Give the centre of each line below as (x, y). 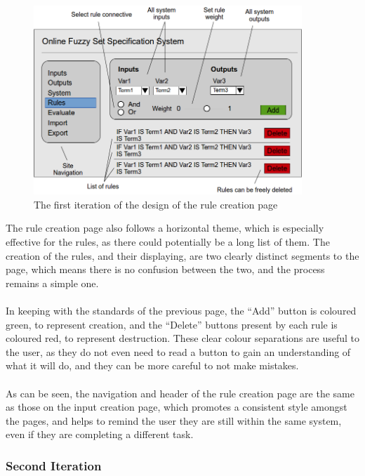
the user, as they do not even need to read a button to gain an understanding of (178, 351)
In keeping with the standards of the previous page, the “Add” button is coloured (181, 311)
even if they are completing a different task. (100, 434)
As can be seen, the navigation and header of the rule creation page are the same (180, 393)
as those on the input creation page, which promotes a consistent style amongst (177, 407)
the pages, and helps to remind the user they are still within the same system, (174, 420)
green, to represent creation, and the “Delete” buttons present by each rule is (172, 324)
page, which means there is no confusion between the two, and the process (165, 269)
